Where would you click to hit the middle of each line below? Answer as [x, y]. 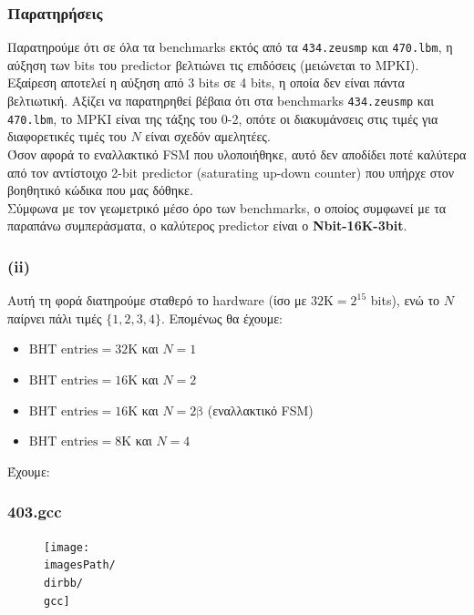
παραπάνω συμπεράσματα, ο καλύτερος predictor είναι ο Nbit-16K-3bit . [207, 225]
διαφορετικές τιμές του [67, 136]
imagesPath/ [80, 565]
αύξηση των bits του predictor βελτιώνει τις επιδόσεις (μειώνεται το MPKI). [213, 64]
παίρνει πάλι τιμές [55, 318]
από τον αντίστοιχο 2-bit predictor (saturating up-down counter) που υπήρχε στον [231, 172]
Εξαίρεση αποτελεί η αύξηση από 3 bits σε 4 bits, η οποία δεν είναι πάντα [206, 82]
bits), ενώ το [405, 300]
